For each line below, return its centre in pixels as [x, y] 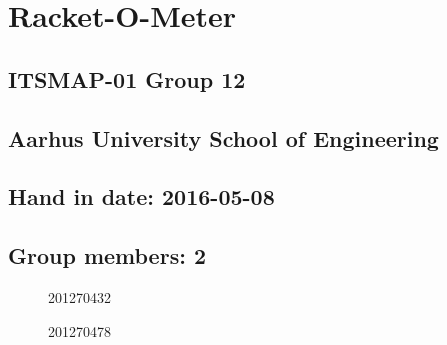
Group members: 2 [107, 255]
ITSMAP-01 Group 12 [127, 78]
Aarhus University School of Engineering [223, 137]
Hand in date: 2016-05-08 [141, 196]
